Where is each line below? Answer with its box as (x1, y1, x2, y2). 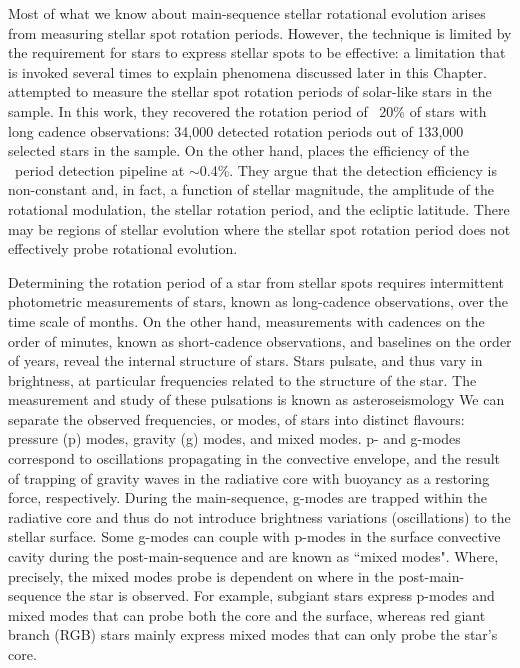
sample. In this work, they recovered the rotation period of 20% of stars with (8, 100, 487, 121)
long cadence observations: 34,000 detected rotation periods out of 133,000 (8, 120, 464, 141)
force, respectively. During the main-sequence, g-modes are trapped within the (8, 487, 487, 508)
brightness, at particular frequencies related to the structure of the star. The (8, 369, 477, 390)
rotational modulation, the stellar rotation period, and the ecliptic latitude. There (8, 198, 510, 219)
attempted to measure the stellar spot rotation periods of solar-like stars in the (8, 81, 492, 102)
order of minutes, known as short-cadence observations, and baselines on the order (8, 330, 512, 351)
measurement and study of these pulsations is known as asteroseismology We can (8, 389, 505, 410)
